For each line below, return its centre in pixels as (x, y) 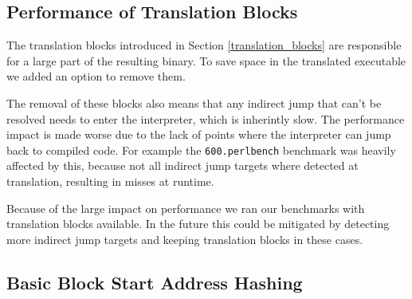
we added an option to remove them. (96, 76)
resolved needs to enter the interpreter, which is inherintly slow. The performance (206, 118)
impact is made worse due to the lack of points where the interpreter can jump (199, 134)
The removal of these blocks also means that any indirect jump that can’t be (194, 102)
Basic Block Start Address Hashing (155, 282)
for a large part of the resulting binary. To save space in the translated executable (206, 60)
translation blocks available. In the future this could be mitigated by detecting (198, 224)
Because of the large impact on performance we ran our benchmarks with (186, 208)
